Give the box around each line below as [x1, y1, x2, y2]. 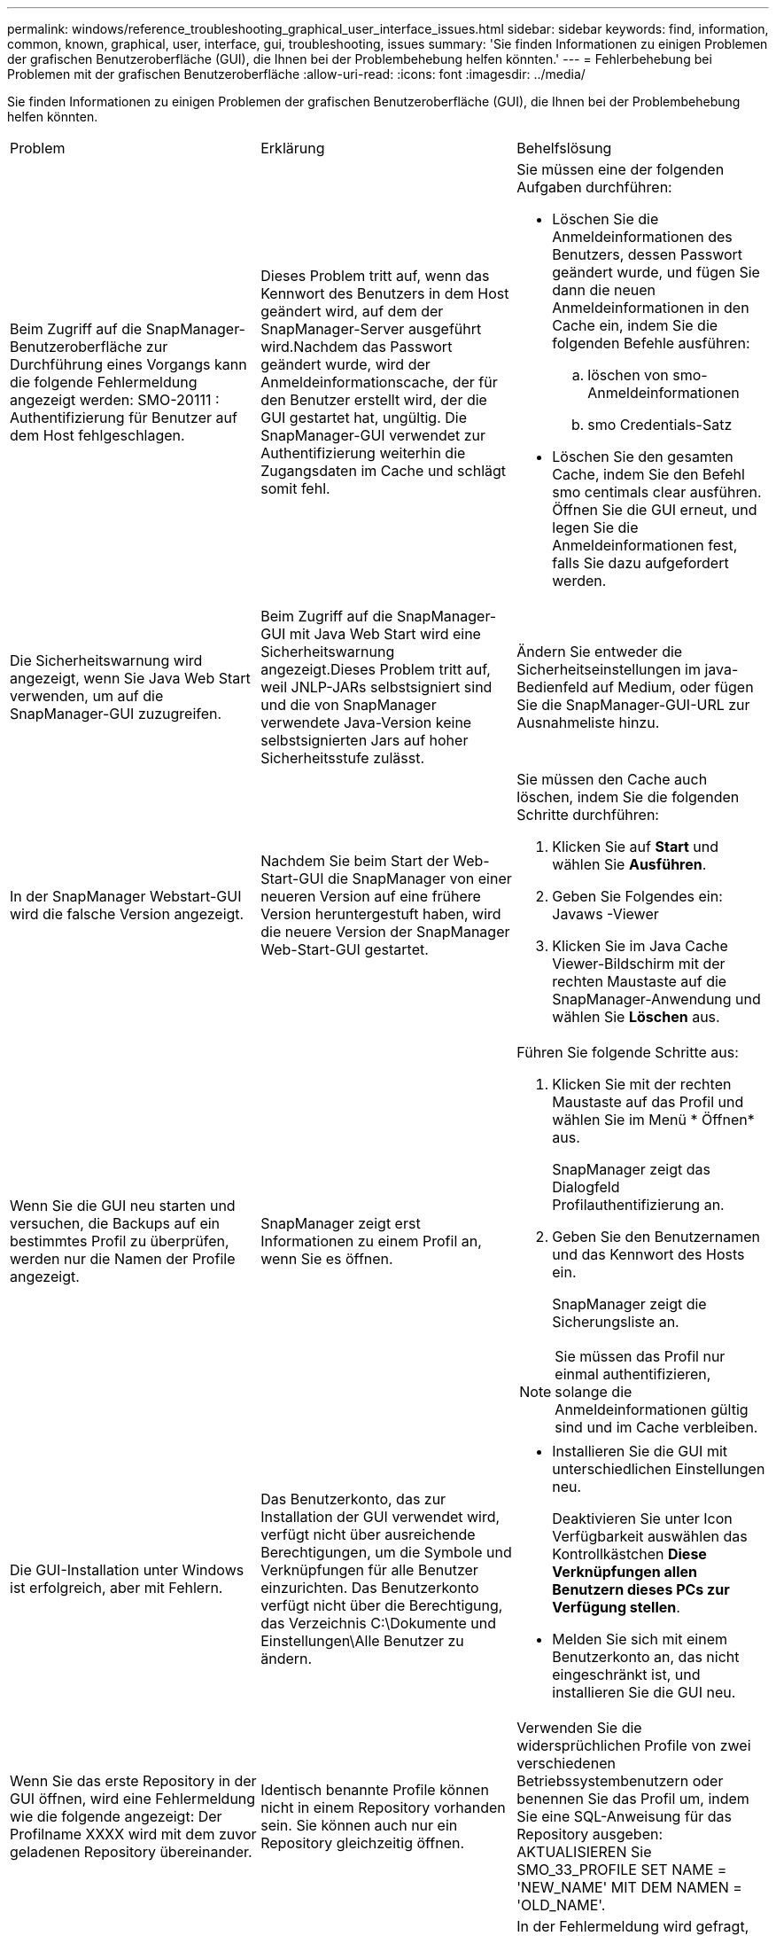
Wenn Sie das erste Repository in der [10, 1772, 257, 1790]
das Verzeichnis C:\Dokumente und [260, 1614, 497, 1632]
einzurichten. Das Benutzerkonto [260, 1579, 479, 1596]
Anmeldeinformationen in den [552, 299, 749, 316]
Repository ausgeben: [516, 1825, 663, 1843]
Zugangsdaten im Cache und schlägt [260, 462, 507, 480]
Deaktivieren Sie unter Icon [552, 1510, 733, 1527]
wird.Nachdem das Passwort [260, 338, 453, 355]
